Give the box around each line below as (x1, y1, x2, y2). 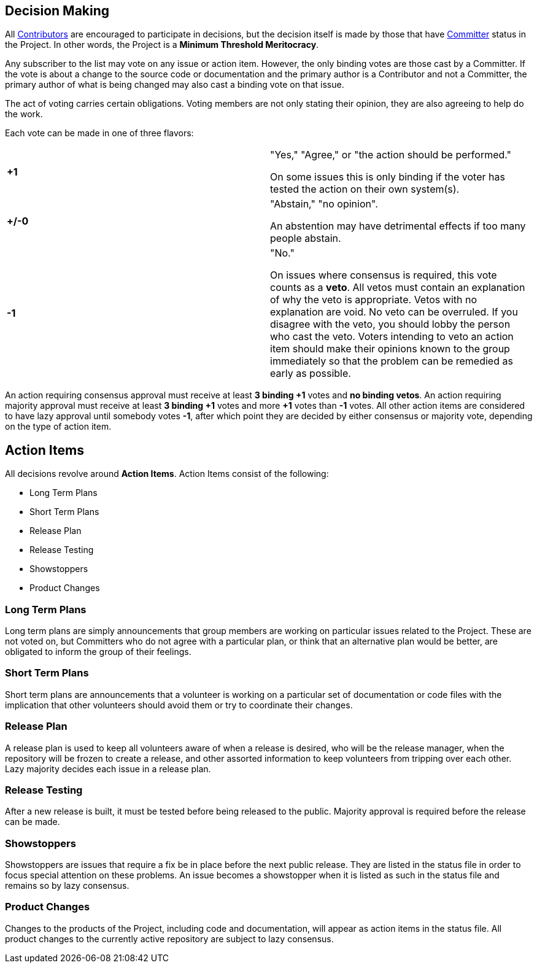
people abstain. (270, 232, 341, 245)
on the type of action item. (5, 421, 112, 432)
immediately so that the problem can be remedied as (270, 355, 513, 368)
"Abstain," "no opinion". (270, 198, 378, 211)
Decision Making (5, 3, 110, 18)
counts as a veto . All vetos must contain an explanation (270, 281, 525, 294)
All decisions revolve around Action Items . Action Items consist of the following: (5, 468, 329, 479)
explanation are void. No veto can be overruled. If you (270, 306, 518, 319)
